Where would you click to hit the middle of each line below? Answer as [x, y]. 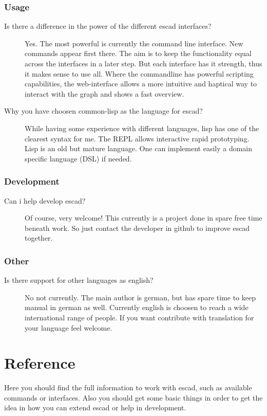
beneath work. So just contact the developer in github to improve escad [137, 228]
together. [39, 238]
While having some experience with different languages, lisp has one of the [142, 128]
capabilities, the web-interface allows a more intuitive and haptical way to [141, 84]
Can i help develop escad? [45, 200]
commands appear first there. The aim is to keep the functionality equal [138, 53]
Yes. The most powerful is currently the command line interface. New [134, 43]
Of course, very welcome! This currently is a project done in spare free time [144, 218]
